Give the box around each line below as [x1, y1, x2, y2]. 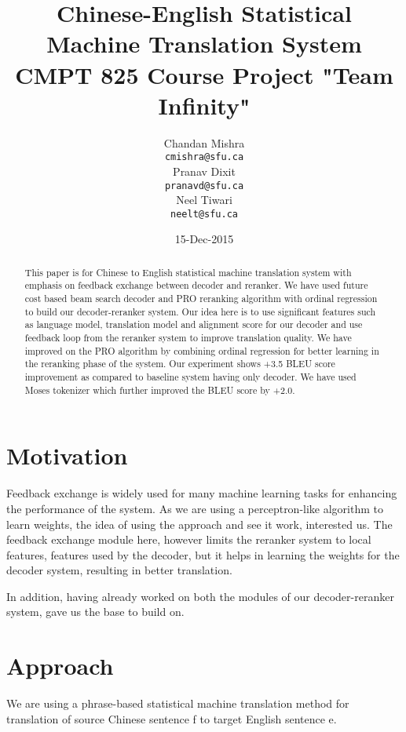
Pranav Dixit [173, 162, 236, 179]
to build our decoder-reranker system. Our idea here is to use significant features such [24, 304, 376, 318]
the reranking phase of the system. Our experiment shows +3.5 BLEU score [24, 357, 335, 370]
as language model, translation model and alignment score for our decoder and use [24, 318, 363, 331]
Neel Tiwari [176, 191, 232, 208]
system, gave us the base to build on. [6, 603, 185, 620]
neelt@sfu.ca [170, 208, 238, 220]
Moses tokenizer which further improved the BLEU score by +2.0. [24, 383, 295, 396]
